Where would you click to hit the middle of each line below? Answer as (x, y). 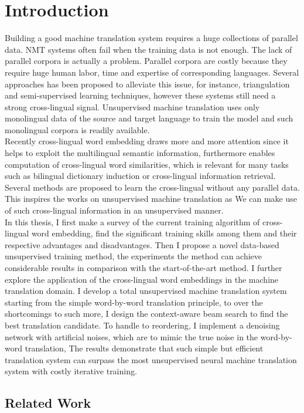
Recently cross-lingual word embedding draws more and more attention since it (147, 141)
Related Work (48, 403)
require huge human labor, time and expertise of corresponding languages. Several (152, 72)
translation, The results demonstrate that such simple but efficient (144, 348)
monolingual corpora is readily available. (77, 129)
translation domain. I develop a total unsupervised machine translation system (146, 291)
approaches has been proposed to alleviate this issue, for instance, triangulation (147, 84)
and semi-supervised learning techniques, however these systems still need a (140, 95)
